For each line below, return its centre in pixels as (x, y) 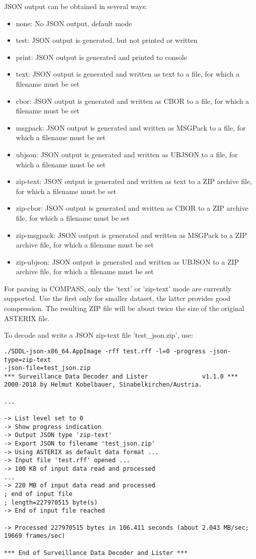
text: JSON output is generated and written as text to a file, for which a (127, 74)
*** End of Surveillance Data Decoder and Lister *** (96, 553)
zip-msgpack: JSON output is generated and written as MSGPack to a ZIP (131, 235)
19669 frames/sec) (35, 536)
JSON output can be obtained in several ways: (76, 6)
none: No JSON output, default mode (74, 23)
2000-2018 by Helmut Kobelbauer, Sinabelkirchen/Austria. (103, 385)
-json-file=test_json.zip (47, 368)
